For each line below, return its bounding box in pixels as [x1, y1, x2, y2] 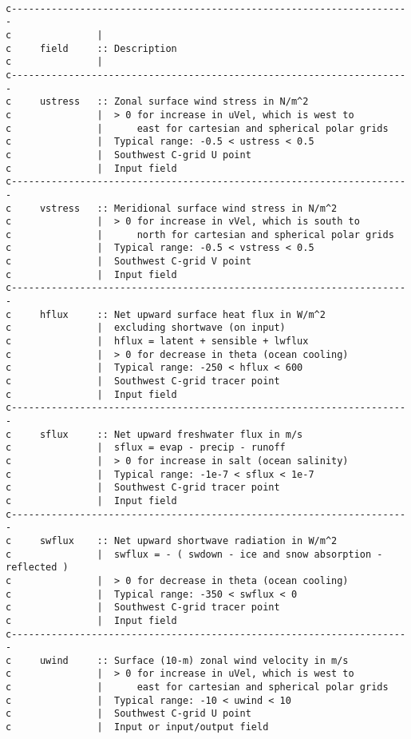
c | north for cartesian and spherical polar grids [6, 228, 394, 240]
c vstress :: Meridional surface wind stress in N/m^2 [6, 202, 338, 214]
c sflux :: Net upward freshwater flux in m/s [6, 428, 303, 440]
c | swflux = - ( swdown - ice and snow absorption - [6, 548, 383, 560]
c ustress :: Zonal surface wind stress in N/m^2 [6, 96, 309, 108]
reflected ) [6, 562, 69, 574]
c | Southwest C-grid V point [6, 256, 251, 268]
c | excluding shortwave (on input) [6, 322, 286, 334]
